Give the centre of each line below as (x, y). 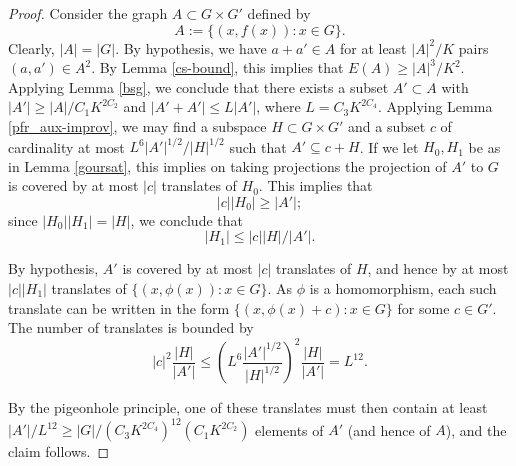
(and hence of (389, 429)
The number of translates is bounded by (131, 327)
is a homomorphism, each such (403, 288)
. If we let (389, 146)
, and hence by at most (438, 268)
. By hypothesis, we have (191, 47)
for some (423, 307)
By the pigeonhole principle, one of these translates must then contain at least (248, 407)
